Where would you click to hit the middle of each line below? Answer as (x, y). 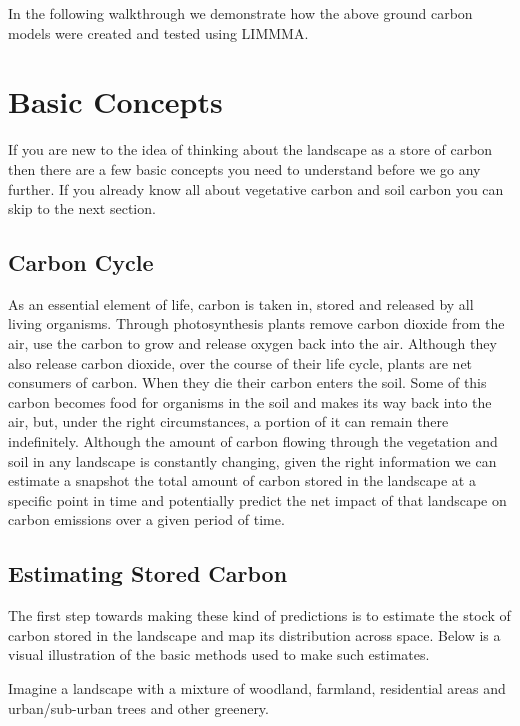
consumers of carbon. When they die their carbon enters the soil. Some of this (247, 382)
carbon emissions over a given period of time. (146, 519)
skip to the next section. (82, 208)
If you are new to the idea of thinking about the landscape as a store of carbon (250, 149)
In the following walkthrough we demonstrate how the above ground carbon (240, 13)
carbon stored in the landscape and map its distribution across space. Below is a (254, 634)
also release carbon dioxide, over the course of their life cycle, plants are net (240, 362)
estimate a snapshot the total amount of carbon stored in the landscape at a (242, 480)
